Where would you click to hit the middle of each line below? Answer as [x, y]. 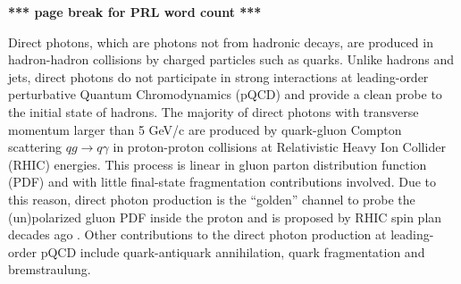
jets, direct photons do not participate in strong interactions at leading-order [218, 76]
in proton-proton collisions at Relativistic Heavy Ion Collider [279, 147]
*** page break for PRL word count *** [135, 12]
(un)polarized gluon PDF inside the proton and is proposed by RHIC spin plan [225, 217]
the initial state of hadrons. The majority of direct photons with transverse [214, 111]
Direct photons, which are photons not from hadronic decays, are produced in [221, 42]
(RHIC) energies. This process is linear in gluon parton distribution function [218, 164]
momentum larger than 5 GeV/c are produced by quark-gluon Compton [205, 129]
